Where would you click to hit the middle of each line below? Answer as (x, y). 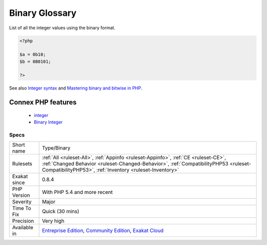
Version (21, 196)
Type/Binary (56, 148)
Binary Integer (48, 122)
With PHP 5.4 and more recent (78, 192)
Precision (23, 221)
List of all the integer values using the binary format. (62, 28)
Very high (53, 221)
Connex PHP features (43, 102)
